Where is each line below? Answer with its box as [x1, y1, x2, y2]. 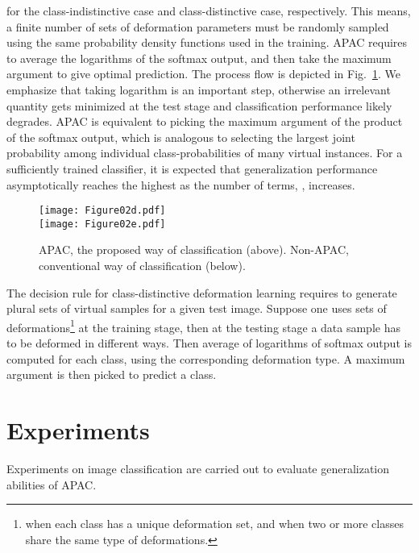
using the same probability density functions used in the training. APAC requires [6, 34, 408, 51]
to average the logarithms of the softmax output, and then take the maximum [6, 49, 392, 66]
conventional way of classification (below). [39, 257, 246, 274]
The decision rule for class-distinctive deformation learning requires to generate [6, 284, 397, 301]
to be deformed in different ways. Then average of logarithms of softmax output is [6, 335, 412, 351]
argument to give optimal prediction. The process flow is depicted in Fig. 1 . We [6, 65, 400, 82]
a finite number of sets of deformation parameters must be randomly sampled [6, 18, 389, 35]
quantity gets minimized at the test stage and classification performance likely [6, 97, 392, 114]
